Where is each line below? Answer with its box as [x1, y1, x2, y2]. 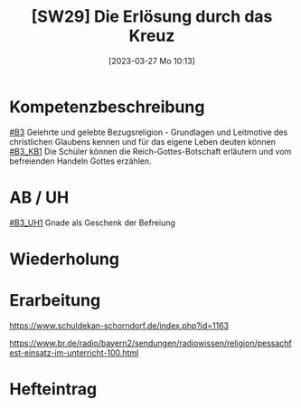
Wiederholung [9, 249, 120, 269]
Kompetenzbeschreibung [9, 97, 205, 117]
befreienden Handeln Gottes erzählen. [9, 156, 152, 166]
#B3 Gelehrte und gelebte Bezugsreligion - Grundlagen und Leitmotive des [9, 127, 288, 138]
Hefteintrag [9, 378, 98, 399]
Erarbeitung [9, 290, 101, 310]
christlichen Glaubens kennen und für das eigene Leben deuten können [9, 136, 276, 147]
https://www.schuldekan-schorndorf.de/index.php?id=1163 [9, 319, 229, 331]
